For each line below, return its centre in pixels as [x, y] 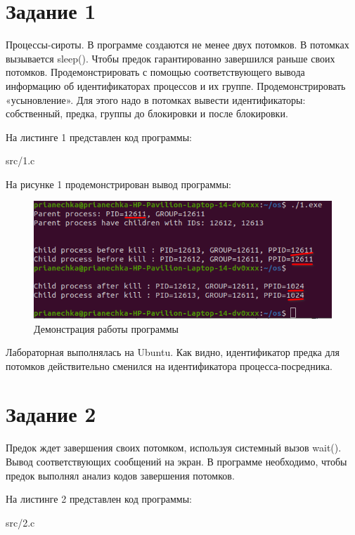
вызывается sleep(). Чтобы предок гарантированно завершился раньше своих [170, 58]
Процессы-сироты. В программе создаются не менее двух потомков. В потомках [177, 45]
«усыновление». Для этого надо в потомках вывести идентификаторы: [156, 99]
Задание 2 [51, 414]
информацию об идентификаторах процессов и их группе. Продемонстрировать [176, 85]
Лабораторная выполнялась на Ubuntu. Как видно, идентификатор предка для [173, 352]
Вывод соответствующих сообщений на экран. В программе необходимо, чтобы [176, 462]
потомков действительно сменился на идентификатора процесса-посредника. [169, 365]
